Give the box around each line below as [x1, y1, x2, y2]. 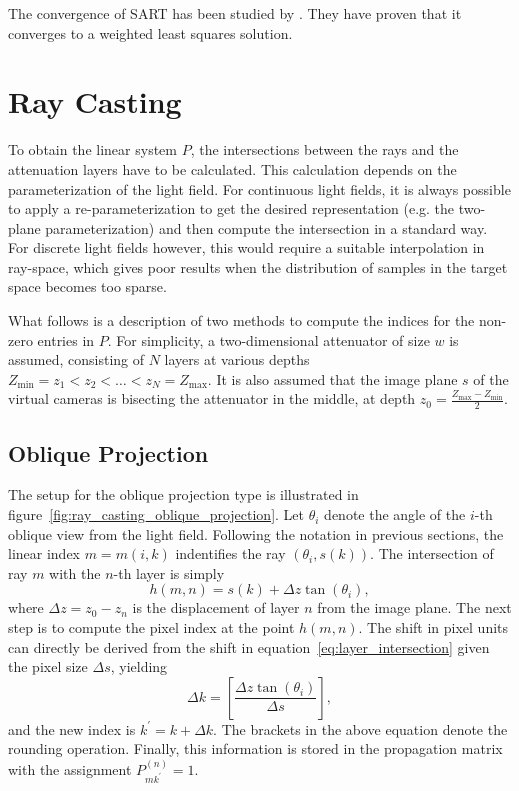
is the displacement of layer [132, 597, 300, 618]
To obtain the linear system [8, 139, 177, 160]
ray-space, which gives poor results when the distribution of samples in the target [8, 256, 508, 277]
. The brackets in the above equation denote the [213, 718, 508, 739]
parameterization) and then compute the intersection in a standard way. [45, 217, 488, 238]
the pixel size [8, 656, 88, 677]
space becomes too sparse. [8, 276, 167, 297]
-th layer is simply [113, 562, 225, 583]
